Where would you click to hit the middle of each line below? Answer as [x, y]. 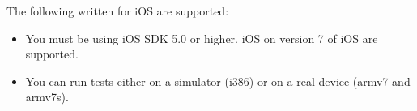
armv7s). [47, 97]
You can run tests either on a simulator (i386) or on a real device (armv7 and [218, 81]
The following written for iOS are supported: [118, 11]
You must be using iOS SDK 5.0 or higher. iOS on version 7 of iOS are [202, 38]
